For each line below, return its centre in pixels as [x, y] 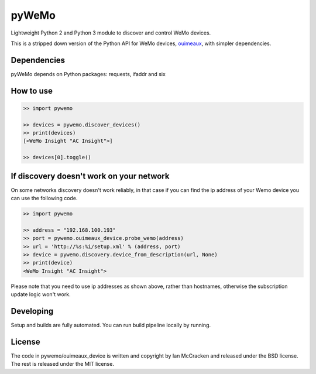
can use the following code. [44, 198]
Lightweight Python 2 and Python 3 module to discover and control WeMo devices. [111, 33]
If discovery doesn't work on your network [90, 176]
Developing [32, 311]
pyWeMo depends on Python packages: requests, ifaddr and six [88, 74]
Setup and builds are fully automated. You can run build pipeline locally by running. [111, 325]
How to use [32, 91]
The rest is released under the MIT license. [62, 364]
